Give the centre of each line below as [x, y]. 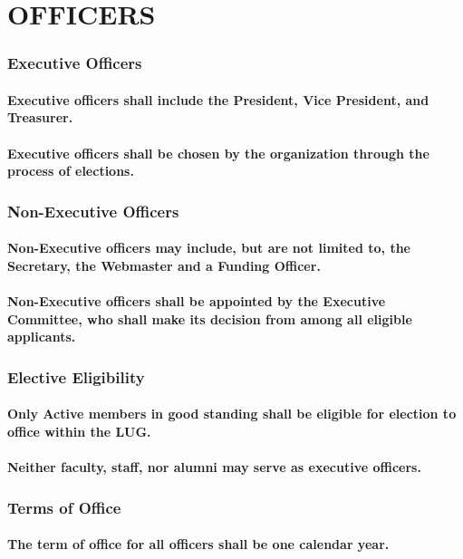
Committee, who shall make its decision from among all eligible [210, 318]
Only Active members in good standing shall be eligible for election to [232, 414]
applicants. [42, 337]
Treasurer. [40, 117]
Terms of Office [64, 507]
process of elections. [71, 171]
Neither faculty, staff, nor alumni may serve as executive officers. [214, 467]
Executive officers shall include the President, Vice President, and [218, 99]
